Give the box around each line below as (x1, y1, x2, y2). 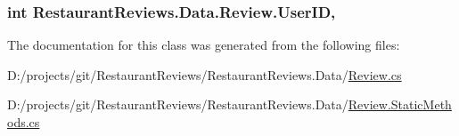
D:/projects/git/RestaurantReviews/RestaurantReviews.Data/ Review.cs (7, 65, 402, 84)
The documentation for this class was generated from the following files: (7, 36, 400, 54)
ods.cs (7, 113, 40, 131)
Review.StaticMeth (348, 95, 452, 114)
